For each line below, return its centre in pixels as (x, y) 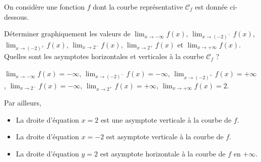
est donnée (211, 7)
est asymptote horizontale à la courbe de (163, 154)
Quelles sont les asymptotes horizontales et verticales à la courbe (104, 56)
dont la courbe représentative (138, 7)
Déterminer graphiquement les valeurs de (67, 34)
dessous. (17, 16)
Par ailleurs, (23, 103)
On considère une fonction (44, 7)
